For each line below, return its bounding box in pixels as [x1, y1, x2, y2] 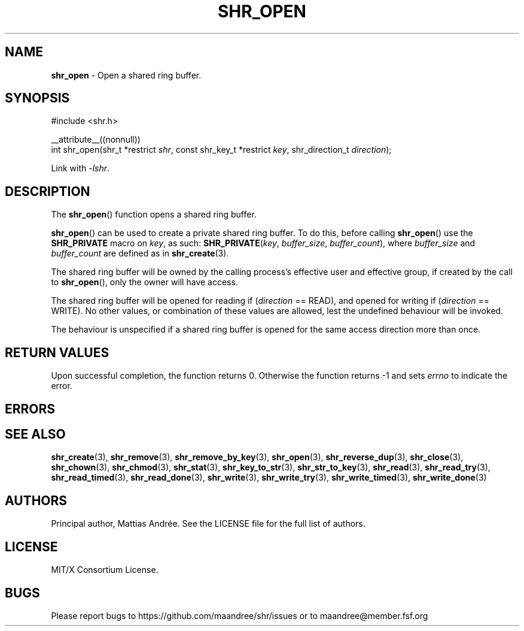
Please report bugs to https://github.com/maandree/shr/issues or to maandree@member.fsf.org [51, 610, 428, 621]
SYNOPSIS [5, 90, 70, 106]
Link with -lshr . [51, 163, 110, 174]
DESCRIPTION [5, 183, 90, 199]
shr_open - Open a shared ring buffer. [51, 70, 202, 80]
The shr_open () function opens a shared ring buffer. [51, 209, 257, 220]
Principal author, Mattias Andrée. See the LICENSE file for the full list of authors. [51, 518, 365, 529]
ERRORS [5, 401, 56, 416]
